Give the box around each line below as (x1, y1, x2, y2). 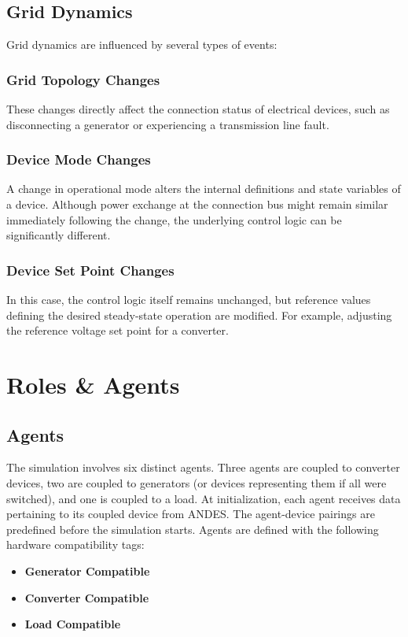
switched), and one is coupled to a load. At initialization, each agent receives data (6, 490, 401, 506)
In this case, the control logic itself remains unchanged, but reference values (6, 291, 371, 308)
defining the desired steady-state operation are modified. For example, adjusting (6, 306, 392, 323)
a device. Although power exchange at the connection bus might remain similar (6, 196, 388, 213)
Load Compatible (24, 616, 121, 632)
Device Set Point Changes (6, 260, 175, 280)
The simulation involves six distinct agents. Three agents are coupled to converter (6, 459, 400, 476)
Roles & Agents (6, 368, 180, 400)
